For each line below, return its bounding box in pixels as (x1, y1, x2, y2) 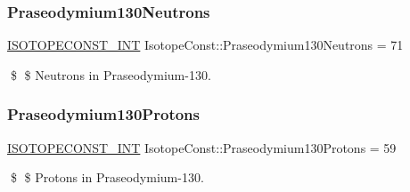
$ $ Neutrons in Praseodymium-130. (10, 65, 211, 84)
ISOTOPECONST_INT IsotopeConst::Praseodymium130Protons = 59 (7, 138, 397, 156)
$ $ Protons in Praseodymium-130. (10, 168, 204, 187)
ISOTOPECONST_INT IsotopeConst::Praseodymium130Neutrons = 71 (7, 36, 404, 54)
